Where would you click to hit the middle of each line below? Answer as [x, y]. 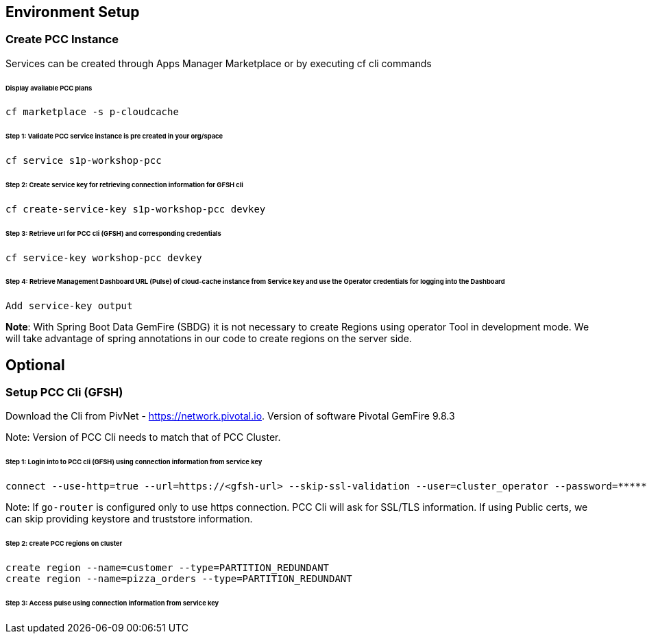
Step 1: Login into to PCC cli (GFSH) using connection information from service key [134, 462]
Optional [35, 365]
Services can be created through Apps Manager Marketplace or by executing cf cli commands [219, 63]
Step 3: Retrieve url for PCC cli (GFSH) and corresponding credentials [113, 233]
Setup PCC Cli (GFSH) [64, 393]
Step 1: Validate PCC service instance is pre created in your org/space [114, 136]
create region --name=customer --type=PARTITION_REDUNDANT [168, 567]
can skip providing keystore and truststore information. [129, 519]
